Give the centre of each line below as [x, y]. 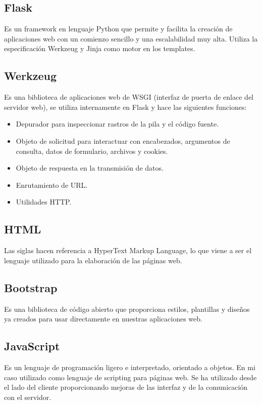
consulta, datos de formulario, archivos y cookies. [92, 151]
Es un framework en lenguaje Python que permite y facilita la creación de [118, 29]
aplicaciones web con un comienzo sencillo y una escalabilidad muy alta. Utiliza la [131, 38]
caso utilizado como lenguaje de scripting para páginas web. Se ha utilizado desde [130, 377]
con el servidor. [28, 397]
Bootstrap [31, 287]
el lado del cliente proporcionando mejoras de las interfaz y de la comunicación [126, 387]
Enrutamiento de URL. [52, 185]
